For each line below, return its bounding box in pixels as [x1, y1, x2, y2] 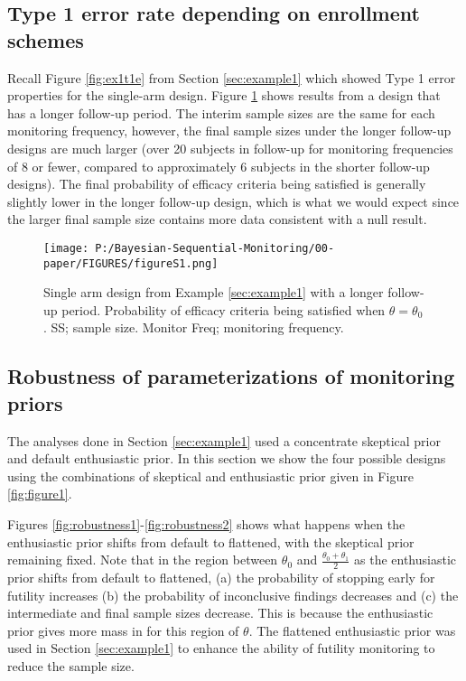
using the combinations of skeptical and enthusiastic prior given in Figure [7, 466, 414, 485]
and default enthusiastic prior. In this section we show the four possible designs [7, 449, 446, 468]
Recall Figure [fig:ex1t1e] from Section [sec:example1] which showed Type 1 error [7, 68, 456, 87]
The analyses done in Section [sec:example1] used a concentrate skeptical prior [7, 431, 441, 450]
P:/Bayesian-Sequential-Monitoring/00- [95, 241, 335, 255]
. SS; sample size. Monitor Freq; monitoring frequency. [43, 318, 344, 337]
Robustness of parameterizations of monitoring [7, 362, 455, 390]
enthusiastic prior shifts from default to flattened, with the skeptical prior [7, 532, 415, 551]
